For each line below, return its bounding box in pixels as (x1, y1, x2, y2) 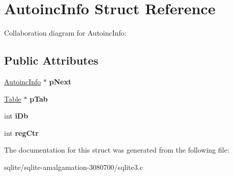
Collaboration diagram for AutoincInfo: (4, 27, 127, 38)
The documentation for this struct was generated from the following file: (4, 144, 229, 155)
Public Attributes (4, 52, 99, 68)
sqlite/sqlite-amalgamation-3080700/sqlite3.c (4, 161, 143, 172)
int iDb (4, 110, 28, 121)
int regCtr (4, 127, 39, 138)
